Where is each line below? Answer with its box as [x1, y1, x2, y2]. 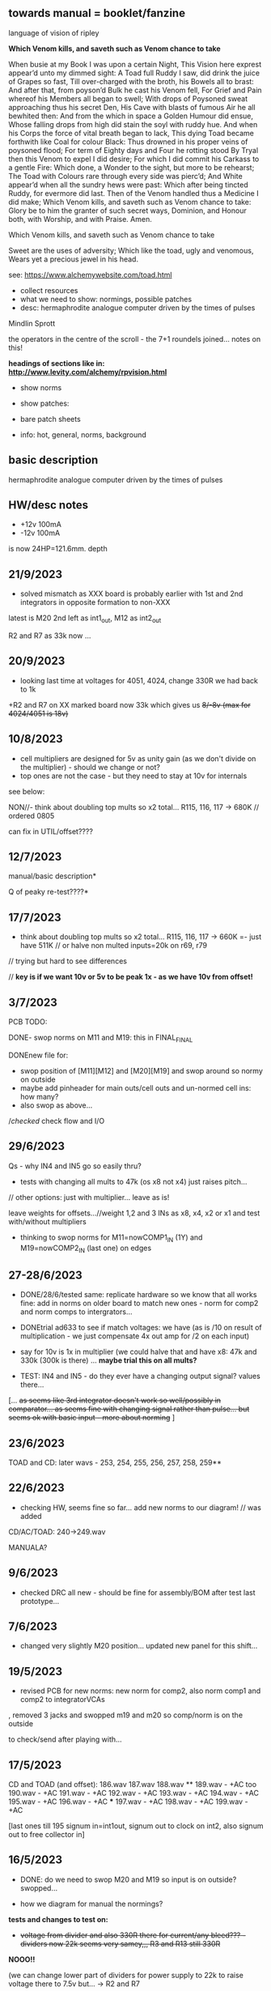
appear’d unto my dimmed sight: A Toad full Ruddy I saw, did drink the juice [8, 68, 260, 78]
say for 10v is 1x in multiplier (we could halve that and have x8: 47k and [19, 1347, 257, 1357]
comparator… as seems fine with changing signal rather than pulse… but [8, 1404, 250, 1414]
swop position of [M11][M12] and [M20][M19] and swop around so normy [19, 1066, 263, 1075]
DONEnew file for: [8, 1050, 69, 1060]
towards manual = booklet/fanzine [8, 6, 186, 20]
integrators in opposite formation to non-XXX [19, 598, 171, 607]
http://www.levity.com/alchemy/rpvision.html [8, 367, 167, 377]
